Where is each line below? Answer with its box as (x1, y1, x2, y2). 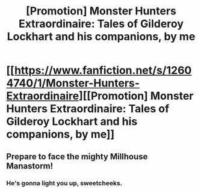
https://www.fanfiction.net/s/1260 (14, 64, 192, 78)
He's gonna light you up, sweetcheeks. (6, 179, 123, 187)
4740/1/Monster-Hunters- (6, 76, 140, 90)
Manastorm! (6, 161, 54, 171)
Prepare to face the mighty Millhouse (6, 152, 148, 162)
